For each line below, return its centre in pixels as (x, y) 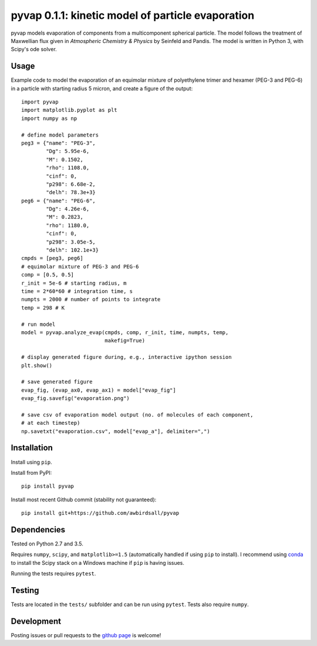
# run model (38, 324)
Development (36, 621)
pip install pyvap (48, 486)
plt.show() (37, 365)
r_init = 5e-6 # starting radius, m (74, 283)
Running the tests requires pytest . (53, 574)
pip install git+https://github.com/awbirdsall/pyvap (100, 513)
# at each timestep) (51, 423)
